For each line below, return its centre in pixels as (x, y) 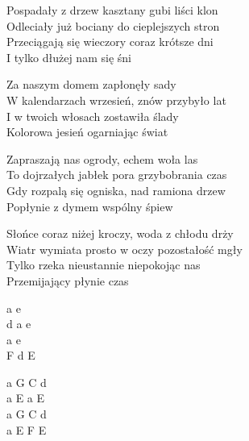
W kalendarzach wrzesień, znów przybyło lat (116, 100)
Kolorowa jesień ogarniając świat (87, 132)
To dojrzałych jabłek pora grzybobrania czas (117, 175)
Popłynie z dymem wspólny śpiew (90, 206)
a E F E (27, 429)
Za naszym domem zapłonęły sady (91, 84)
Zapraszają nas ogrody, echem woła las (102, 158)
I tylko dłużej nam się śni (69, 57)
